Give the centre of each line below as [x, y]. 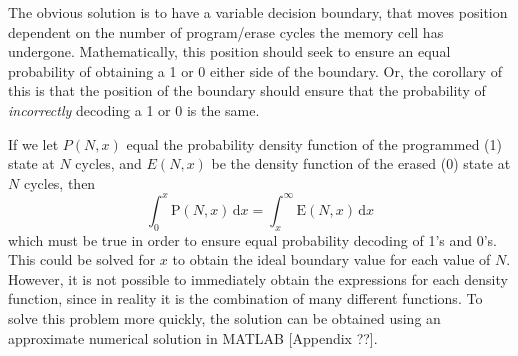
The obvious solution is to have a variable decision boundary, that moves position [258, 12]
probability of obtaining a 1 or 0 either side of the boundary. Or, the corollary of [255, 70]
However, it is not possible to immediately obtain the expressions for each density [258, 278]
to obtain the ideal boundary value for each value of [331, 259]
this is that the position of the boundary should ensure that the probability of [247, 90]
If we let [33, 143]
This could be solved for [82, 259]
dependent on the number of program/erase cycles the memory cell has [226, 31]
